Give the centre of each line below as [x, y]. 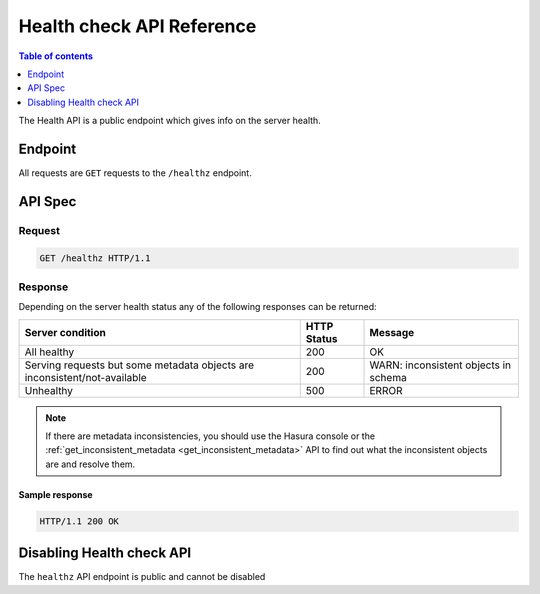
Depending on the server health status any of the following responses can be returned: [197, 307]
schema [388, 377]
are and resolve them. [90, 464]
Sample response [56, 494]
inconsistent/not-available [85, 377]
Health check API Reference [137, 26]
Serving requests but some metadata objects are [139, 365]
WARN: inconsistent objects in [440, 365]
